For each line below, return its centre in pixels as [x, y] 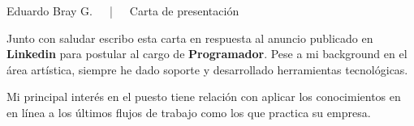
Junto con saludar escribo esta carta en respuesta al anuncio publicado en [190, 38]
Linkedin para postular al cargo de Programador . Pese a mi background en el [207, 54]
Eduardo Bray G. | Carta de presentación [123, 10]
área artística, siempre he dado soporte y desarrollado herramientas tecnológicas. [207, 69]
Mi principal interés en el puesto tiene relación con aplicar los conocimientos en [204, 97]
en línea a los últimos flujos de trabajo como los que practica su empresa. [189, 112]
